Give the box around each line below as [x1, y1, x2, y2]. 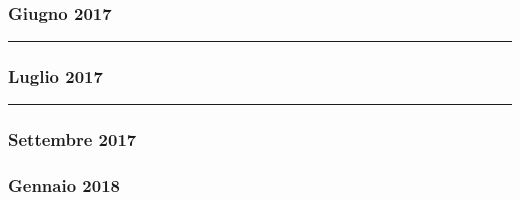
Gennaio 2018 [8, 173, 120, 198]
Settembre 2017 [8, 127, 137, 152]
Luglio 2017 [8, 64, 103, 89]
